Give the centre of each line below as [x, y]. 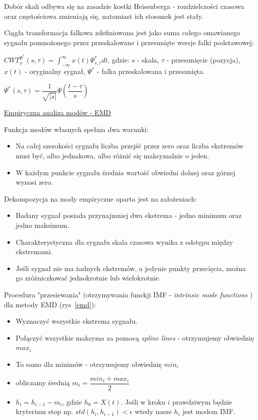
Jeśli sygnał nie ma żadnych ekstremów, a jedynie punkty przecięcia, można [131, 268]
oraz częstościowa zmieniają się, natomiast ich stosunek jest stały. [104, 16]
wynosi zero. [34, 182]
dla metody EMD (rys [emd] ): [50, 304]
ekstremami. [34, 251]
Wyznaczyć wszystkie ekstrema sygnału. [77, 321]
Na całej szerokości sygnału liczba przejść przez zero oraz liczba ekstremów [129, 146]
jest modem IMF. [209, 411]
